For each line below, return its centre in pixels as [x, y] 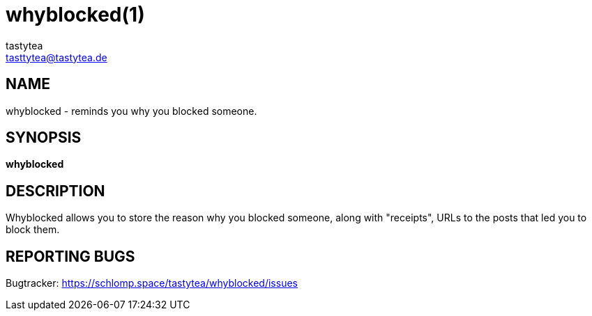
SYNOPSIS [44, 138]
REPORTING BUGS [70, 256]
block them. [33, 230]
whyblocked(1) [75, 15]
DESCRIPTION [55, 191]
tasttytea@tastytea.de [56, 57]
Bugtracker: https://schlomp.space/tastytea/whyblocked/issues [152, 283]
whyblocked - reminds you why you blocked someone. [131, 111]
